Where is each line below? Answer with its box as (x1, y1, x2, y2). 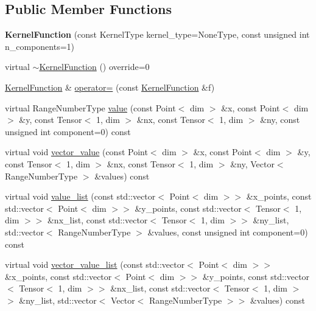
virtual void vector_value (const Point (5, 145, 148, 158)
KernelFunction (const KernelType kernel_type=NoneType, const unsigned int (5, 28, 310, 41)
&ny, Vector (230, 157, 275, 170)
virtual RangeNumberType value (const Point (5, 101, 176, 114)
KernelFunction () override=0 (39, 60, 150, 73)
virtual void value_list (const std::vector (5, 190, 156, 203)
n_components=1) (5, 40, 75, 52)
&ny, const (260, 113, 300, 126)
